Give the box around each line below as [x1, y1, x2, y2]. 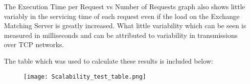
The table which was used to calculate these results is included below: [4, 55, 213, 66]
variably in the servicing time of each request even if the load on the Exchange [4, 11, 240, 21]
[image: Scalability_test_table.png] [23, 73, 146, 80]
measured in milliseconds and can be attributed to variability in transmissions [4, 30, 238, 40]
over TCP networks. [4, 39, 64, 50]
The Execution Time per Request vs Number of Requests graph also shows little [4, 1, 245, 11]
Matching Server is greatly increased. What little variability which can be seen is [4, 20, 246, 31]
